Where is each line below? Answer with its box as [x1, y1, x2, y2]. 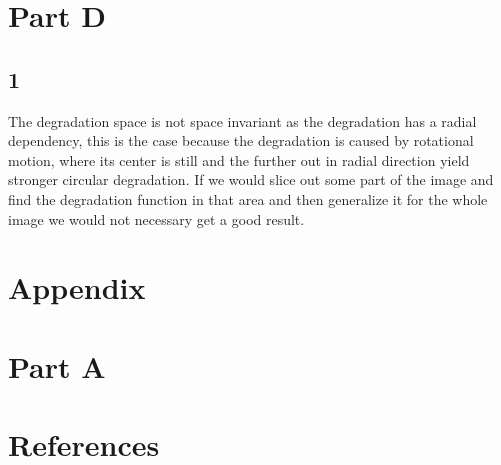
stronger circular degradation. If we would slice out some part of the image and [8, 169, 494, 190]
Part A [8, 345, 106, 386]
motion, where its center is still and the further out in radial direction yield [8, 149, 470, 170]
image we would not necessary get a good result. [8, 208, 305, 229]
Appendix [8, 267, 146, 308]
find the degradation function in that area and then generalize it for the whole [8, 188, 488, 209]
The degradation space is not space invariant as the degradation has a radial [8, 110, 477, 131]
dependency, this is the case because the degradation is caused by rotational [8, 130, 474, 151]
